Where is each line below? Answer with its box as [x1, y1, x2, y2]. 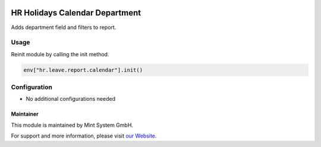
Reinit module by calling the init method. [11, 50, 109, 57]
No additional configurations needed [26, 95, 116, 103]
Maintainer [11, 110, 39, 118]
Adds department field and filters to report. [11, 24, 117, 31]
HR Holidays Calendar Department [11, 8, 141, 18]
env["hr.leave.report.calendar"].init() [23, 66, 143, 73]
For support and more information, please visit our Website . [11, 132, 157, 139]
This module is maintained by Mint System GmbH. [11, 122, 134, 129]
